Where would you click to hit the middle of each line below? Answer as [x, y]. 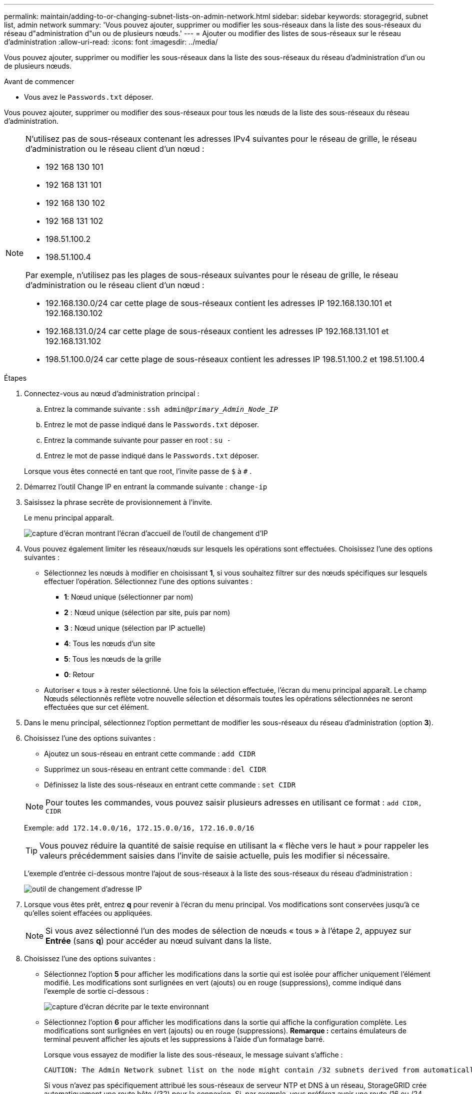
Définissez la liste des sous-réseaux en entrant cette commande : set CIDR [170, 785]
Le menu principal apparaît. [69, 518]
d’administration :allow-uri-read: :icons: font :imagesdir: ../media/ [111, 42]
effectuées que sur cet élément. [96, 707]
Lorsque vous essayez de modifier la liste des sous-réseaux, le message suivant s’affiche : [193, 1055]
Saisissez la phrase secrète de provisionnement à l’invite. [118, 502]
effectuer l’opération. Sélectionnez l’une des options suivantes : [148, 581]
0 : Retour [79, 674]
